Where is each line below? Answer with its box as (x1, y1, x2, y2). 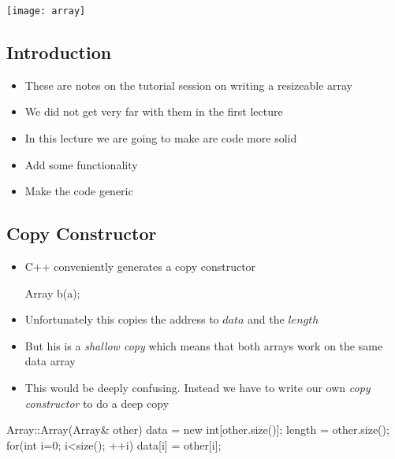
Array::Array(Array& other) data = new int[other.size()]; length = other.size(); (6, 421, 389, 438)
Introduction (6, 40, 112, 65)
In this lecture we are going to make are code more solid (24, 130, 297, 146)
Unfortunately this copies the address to (24, 311, 219, 328)
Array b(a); (24, 284, 80, 301)
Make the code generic (24, 183, 133, 199)
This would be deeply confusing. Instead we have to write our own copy (24, 379, 371, 395)
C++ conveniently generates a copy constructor (24, 258, 256, 275)
